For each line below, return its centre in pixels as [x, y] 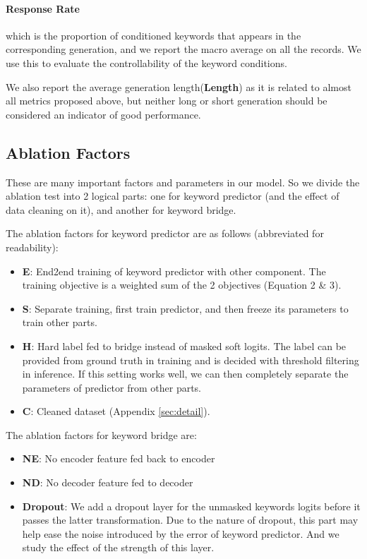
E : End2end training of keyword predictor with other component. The [174, 271]
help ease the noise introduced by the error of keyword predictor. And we [181, 533]
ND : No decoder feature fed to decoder [108, 482]
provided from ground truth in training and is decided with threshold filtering [191, 360]
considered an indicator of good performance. [103, 114]
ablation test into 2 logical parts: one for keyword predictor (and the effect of [173, 196]
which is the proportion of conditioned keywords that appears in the [154, 35]
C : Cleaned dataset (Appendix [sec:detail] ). [116, 411]
